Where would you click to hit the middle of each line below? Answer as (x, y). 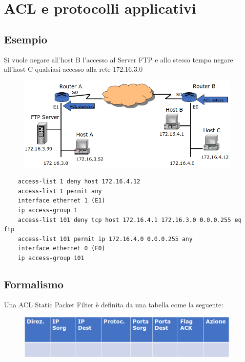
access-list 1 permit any (60, 191)
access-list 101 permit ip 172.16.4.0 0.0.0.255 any (105, 239)
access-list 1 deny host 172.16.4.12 (79, 182)
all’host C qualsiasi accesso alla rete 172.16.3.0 (73, 69)
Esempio (26, 39)
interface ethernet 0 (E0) (61, 249)
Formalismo (34, 284)
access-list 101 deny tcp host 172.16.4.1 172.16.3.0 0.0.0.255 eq (130, 220)
